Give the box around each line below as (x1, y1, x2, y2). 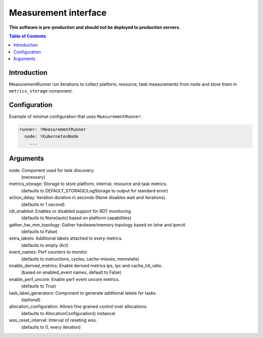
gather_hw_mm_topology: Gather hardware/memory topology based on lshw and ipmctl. (9, 222, 187, 227)
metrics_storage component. (9, 88, 73, 94)
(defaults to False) (21, 229, 58, 235)
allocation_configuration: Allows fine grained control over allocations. (9, 303, 148, 309)
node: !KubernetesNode (24, 133, 79, 139)
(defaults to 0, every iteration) (21, 324, 81, 330)
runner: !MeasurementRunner (19, 127, 86, 132)
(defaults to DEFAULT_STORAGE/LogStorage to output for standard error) (21, 188, 168, 193)
